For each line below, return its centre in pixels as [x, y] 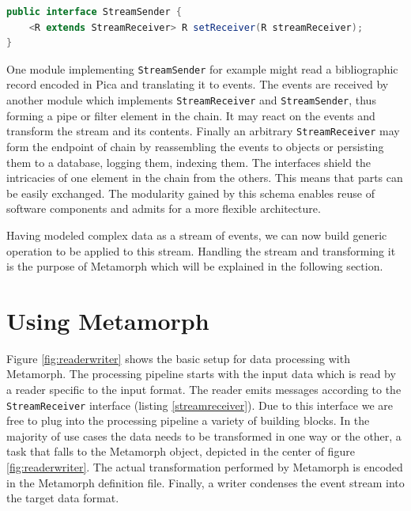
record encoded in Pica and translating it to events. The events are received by [198, 84]
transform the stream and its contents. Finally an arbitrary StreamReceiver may [203, 131]
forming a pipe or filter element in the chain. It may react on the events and [191, 115]
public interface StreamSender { [94, 12]
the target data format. [63, 498]
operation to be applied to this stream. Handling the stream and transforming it [201, 250]
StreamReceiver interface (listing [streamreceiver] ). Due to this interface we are [200, 405]
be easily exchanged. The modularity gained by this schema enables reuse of [190, 193]
